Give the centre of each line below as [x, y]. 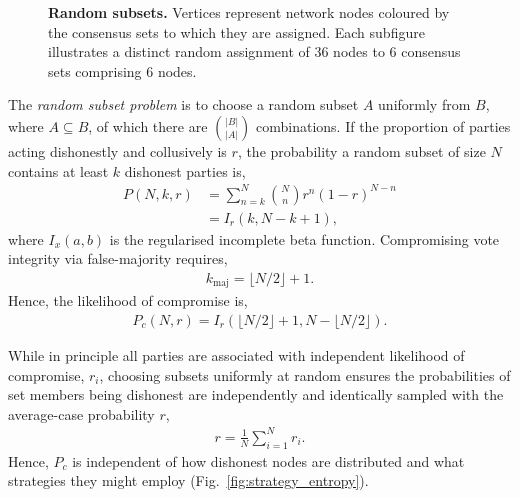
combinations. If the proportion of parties [383, 125]
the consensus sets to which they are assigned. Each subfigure [236, 31]
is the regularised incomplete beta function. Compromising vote [304, 238]
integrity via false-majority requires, [118, 258]
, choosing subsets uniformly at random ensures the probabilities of [305, 374]
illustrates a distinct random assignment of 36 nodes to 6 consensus [254, 51]
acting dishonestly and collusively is [117, 150]
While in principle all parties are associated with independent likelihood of [236, 355]
